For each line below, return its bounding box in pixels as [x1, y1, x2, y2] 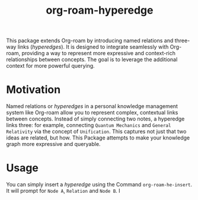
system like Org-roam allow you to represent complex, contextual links [6, 109, 178, 116]
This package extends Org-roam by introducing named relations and [6, 37, 174, 45]
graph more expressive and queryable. [6, 141, 101, 148]
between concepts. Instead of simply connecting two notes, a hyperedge [6, 115, 185, 122]
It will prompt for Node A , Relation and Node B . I [6, 188, 120, 195]
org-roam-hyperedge [46, 4, 154, 17]
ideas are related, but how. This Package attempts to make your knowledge [6, 134, 190, 141]
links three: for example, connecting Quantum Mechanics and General [6, 122, 171, 129]
